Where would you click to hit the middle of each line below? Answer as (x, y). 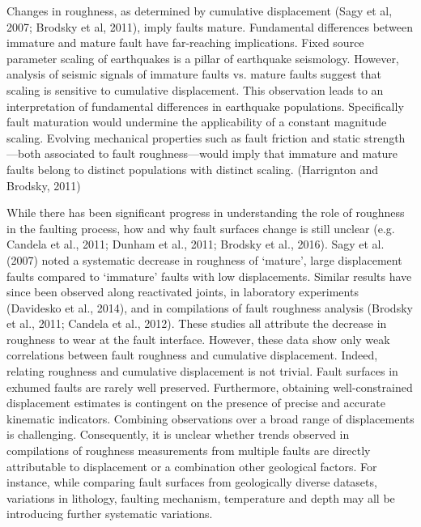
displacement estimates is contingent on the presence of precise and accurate (196, 403)
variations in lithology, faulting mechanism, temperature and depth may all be (201, 497)
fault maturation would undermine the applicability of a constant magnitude (197, 122)
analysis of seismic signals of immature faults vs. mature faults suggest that (194, 74)
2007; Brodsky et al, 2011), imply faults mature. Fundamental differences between (210, 26)
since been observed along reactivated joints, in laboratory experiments (183, 292)
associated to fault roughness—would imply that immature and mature (221, 153)
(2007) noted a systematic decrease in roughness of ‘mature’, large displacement (204, 259)
